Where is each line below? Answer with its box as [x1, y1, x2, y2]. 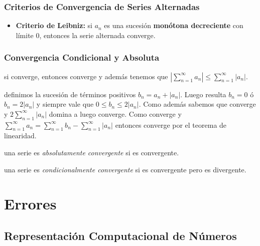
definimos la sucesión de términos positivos [4, 89, 136, 99]
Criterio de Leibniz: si [16, 20, 92, 31]
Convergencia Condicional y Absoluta [4, 51, 160, 64]
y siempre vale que [36, 99, 94, 109]
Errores [4, 193, 57, 214]
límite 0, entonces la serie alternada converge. [16, 30, 156, 40]
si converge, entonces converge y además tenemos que [4, 71, 168, 81]
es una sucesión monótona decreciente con [104, 20, 243, 31]
